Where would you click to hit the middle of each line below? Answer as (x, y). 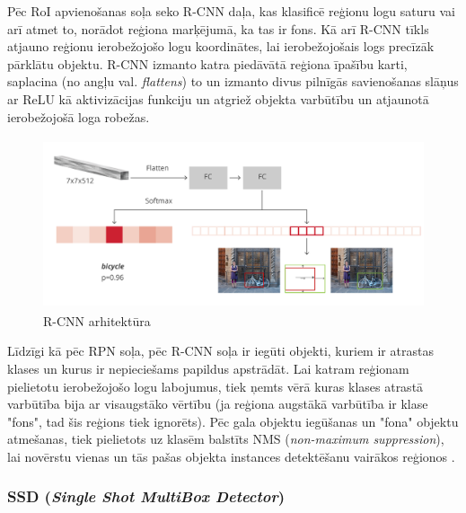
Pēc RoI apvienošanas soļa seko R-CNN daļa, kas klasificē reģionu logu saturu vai (231, 11)
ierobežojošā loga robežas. (79, 116)
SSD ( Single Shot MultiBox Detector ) (146, 496)
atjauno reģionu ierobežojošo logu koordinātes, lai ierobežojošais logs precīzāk (221, 46)
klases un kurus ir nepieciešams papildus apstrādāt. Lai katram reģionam (208, 368)
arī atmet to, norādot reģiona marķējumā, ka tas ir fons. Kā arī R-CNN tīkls (218, 28)
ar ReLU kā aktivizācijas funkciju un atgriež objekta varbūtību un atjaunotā (218, 98)
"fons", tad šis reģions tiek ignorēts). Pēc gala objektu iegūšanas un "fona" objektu (233, 421)
